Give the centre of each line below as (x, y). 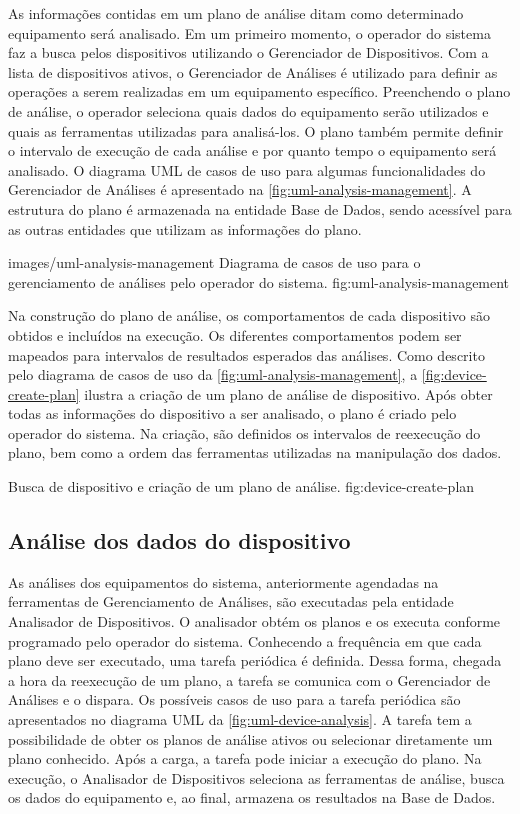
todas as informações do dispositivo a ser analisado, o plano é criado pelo (232, 413)
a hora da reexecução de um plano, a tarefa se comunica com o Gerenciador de (249, 679)
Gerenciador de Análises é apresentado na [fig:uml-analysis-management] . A (240, 189)
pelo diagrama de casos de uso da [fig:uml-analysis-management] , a (213, 374)
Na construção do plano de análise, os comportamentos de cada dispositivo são (249, 315)
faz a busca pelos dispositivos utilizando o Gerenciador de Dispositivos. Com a (248, 52)
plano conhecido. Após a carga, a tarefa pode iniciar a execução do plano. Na (245, 758)
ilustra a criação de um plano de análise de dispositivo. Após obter (288, 393)
